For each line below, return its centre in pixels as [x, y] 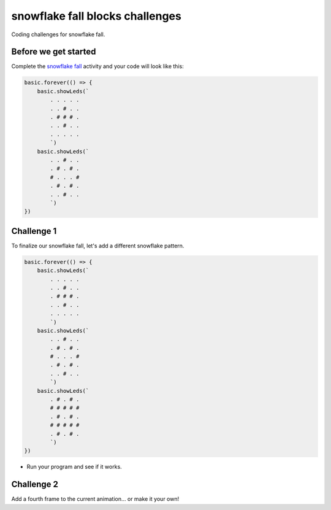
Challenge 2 [35, 485]
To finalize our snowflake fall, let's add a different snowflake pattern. [98, 245]
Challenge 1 [34, 231]
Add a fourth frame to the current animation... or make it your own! [95, 499]
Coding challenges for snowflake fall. [58, 34]
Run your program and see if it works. [74, 467]
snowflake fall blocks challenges [97, 16]
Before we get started [54, 52]
